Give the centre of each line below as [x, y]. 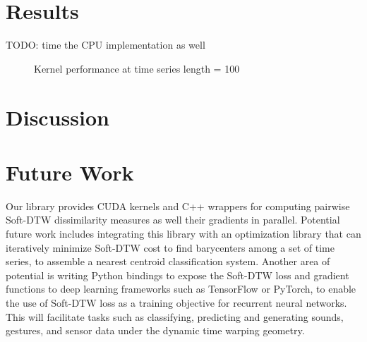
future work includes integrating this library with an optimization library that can [183, 233]
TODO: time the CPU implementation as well [106, 45]
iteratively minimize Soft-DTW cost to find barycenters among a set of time [170, 247]
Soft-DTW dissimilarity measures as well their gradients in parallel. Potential [173, 220]
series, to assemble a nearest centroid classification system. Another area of [168, 261]
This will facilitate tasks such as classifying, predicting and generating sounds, [175, 316]
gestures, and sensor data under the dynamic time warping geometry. [155, 330]
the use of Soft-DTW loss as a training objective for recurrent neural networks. [176, 302]
